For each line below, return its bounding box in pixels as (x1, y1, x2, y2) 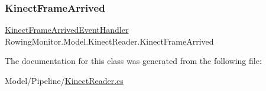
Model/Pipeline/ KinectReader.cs (5, 75, 124, 86)
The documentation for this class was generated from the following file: (5, 55, 262, 67)
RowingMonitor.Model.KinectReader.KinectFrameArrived (5, 35, 214, 47)
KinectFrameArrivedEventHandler (5, 23, 129, 36)
